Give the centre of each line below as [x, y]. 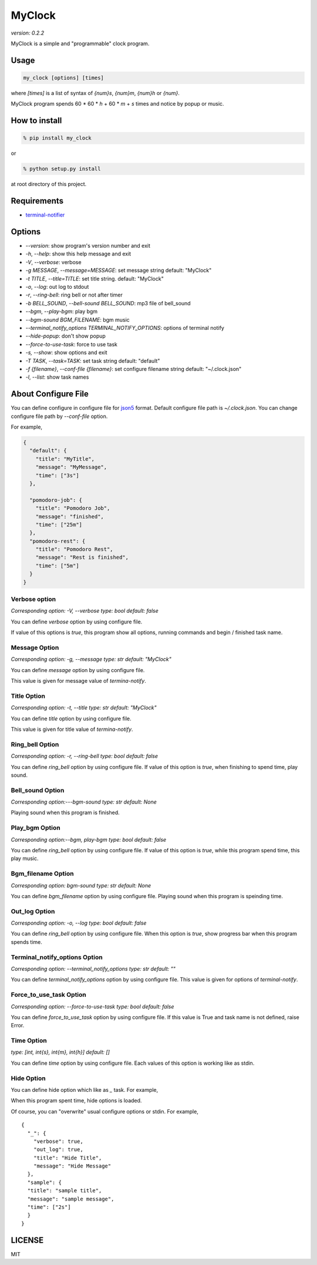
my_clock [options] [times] [63, 77]
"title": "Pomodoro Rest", [75, 549]
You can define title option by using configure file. [71, 718]
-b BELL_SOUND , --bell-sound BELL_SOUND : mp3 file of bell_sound [108, 303]
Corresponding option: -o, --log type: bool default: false [79, 923]
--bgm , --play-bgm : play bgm [62, 312]
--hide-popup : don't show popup [65, 336]
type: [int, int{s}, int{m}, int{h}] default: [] [60, 1052]
